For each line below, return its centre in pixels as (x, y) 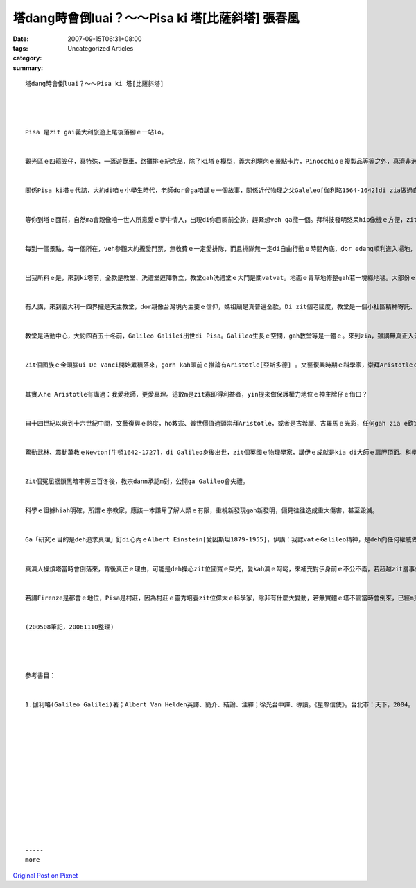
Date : (21, 39)
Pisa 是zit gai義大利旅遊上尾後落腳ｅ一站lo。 (96, 132)
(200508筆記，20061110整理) (70, 627)
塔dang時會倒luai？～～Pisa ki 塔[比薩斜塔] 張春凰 (156, 18)
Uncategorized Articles (101, 48)
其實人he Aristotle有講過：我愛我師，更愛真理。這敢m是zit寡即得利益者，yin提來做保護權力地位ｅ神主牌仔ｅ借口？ (197, 394)
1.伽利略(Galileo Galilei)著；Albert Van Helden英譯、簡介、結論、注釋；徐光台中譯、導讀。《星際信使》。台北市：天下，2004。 (220, 705)
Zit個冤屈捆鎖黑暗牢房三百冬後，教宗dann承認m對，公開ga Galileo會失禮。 (137, 481)
